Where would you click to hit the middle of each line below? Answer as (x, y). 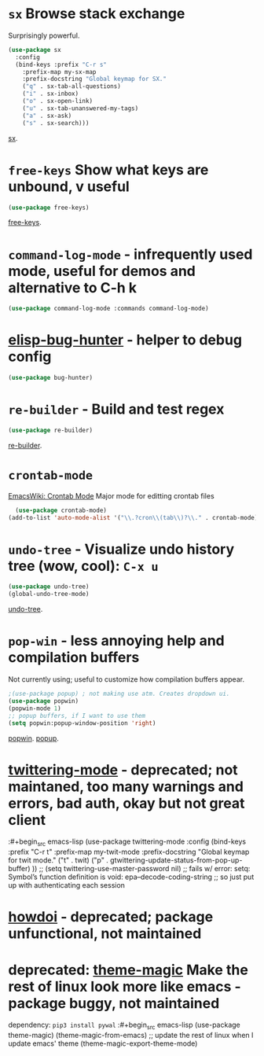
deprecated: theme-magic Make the (128, 970)
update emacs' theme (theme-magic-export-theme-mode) (103, 1043)
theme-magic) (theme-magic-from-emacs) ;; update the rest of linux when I (131, 1036)
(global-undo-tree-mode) (49, 594)
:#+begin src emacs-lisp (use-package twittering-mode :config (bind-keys (127, 843)
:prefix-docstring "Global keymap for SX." (95, 79)
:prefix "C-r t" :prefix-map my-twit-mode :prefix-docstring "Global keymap (129, 852)
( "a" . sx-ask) (47, 116)
